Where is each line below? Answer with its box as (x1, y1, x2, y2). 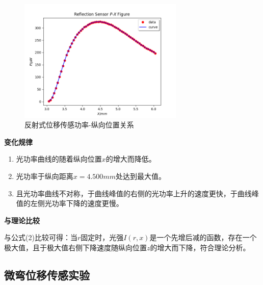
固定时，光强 (81, 232, 124, 243)
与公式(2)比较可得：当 (4, 232, 77, 243)
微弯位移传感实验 (4, 267, 90, 282)
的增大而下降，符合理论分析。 (150, 242, 250, 252)
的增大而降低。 (106, 153, 156, 164)
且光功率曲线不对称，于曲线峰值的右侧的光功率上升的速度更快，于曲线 (16, 188, 252, 198)
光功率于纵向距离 (16, 170, 73, 181)
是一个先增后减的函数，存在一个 (149, 232, 257, 243)
